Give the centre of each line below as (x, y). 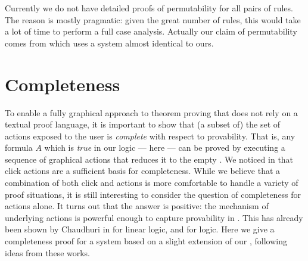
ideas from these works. (48, 252)
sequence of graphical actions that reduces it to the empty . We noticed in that (149, 159)
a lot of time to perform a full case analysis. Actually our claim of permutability (151, 31)
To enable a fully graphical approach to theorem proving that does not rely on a (151, 112)
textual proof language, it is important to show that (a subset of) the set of (143, 124)
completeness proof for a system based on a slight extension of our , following (146, 241)
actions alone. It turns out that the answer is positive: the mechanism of (137, 206)
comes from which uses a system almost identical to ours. (109, 43)
